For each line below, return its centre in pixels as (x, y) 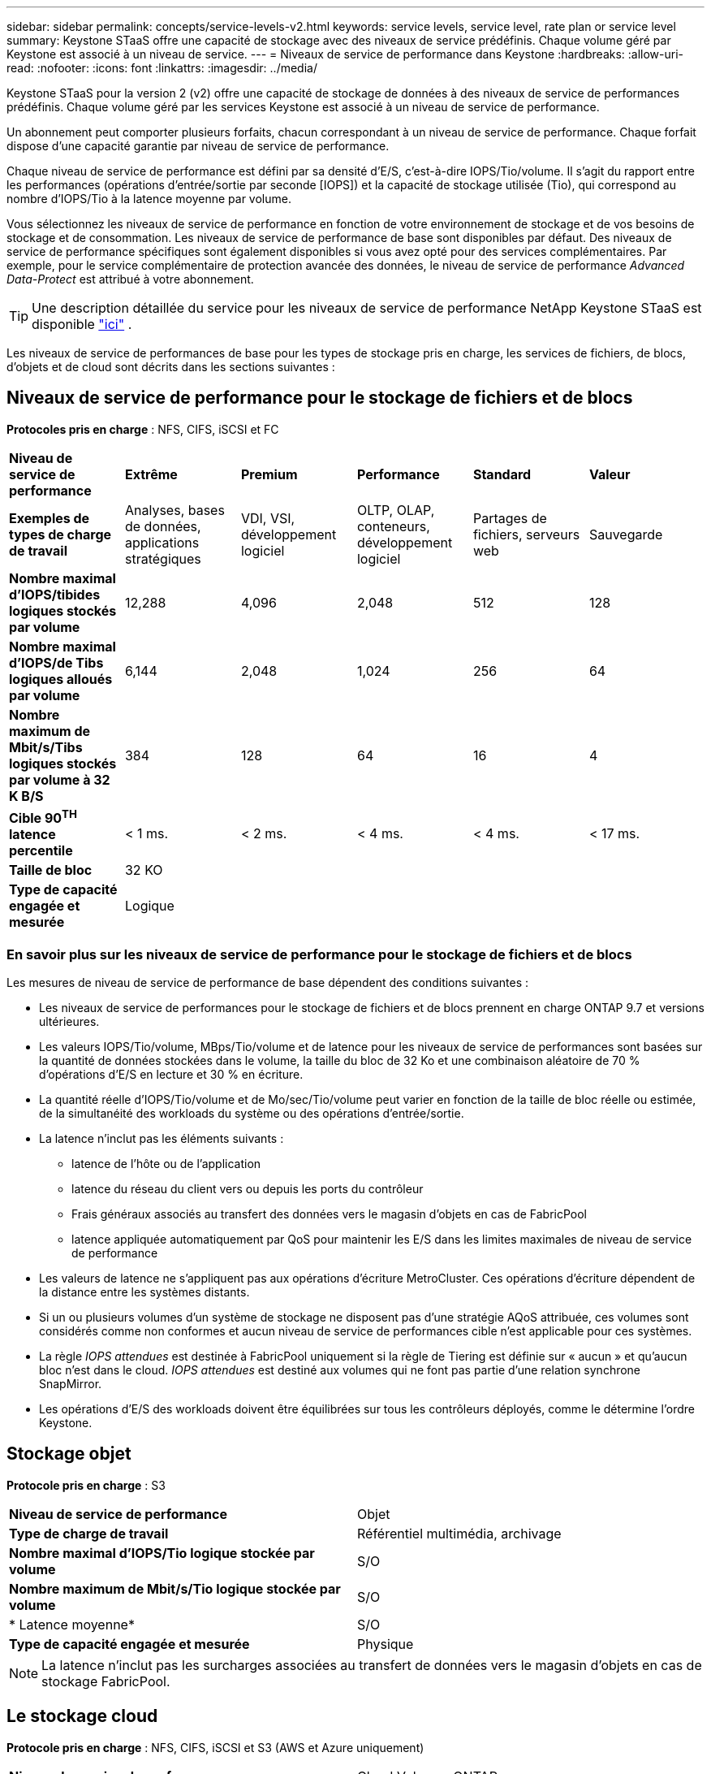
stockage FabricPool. (106, 1681)
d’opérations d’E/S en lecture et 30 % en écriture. (171, 1074)
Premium (269, 474)
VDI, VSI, (268, 518)
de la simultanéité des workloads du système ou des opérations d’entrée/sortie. (252, 1113)
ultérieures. (69, 1021)
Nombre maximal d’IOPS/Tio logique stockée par (162, 1553)
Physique (386, 1644)
